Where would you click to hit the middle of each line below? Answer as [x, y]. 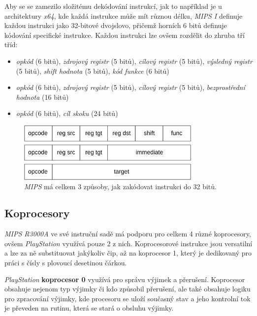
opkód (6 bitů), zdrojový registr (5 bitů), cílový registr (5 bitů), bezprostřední [130, 87]
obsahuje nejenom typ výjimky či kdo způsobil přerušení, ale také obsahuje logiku [128, 289]
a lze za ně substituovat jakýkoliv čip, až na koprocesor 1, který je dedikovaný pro [128, 253]
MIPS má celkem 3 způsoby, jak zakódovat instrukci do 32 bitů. [120, 187]
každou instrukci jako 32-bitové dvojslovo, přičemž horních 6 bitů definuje [116, 25]
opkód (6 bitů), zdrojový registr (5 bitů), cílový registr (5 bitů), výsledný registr [134, 61]
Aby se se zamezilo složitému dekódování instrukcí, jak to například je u [113, 6]
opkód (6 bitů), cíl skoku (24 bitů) [67, 113]
